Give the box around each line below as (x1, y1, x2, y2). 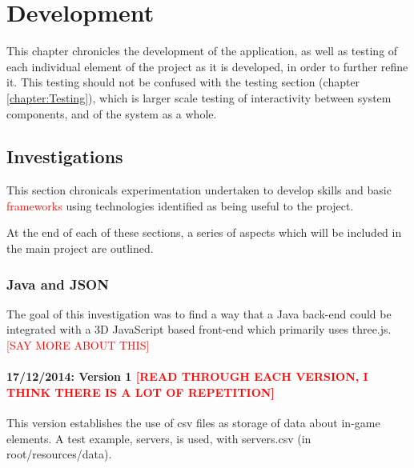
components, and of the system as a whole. (6, 105, 217, 122)
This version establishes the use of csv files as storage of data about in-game (6, 414, 380, 431)
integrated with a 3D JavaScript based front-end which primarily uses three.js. (6, 321, 392, 338)
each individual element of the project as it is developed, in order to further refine (6, 58, 408, 74)
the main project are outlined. (6, 240, 154, 257)
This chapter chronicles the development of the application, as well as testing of (6, 42, 398, 59)
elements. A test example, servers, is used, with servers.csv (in (6, 430, 312, 446)
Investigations (6, 144, 123, 169)
